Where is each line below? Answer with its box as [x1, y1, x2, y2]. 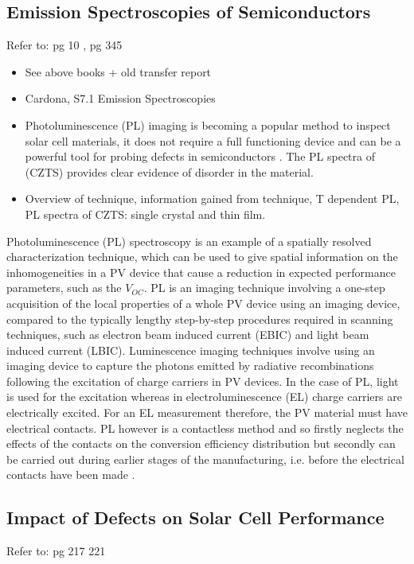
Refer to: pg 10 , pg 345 [6, 37, 123, 53]
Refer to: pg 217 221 [6, 543, 106, 559]
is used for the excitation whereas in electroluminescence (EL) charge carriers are [6, 388, 402, 405]
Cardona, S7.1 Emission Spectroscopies [25, 90, 216, 107]
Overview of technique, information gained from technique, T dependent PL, [25, 190, 400, 207]
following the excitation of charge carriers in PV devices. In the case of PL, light [6, 372, 399, 389]
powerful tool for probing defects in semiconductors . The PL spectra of [25, 148, 375, 165]
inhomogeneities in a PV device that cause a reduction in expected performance [6, 263, 396, 280]
